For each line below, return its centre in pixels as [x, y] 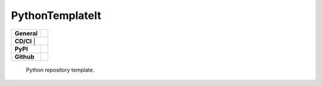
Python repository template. [60, 70]
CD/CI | [25, 41]
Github [24, 56]
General [26, 33]
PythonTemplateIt [56, 15]
